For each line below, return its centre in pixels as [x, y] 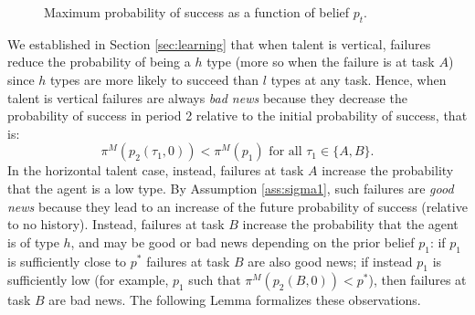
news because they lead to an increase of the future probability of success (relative [237, 206]
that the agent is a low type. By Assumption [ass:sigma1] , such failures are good [231, 188]
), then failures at [417, 280]
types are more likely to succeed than [155, 79]
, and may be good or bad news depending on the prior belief [243, 241]
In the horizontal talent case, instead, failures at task [156, 170]
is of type [33, 241]
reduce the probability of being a [99, 62]
